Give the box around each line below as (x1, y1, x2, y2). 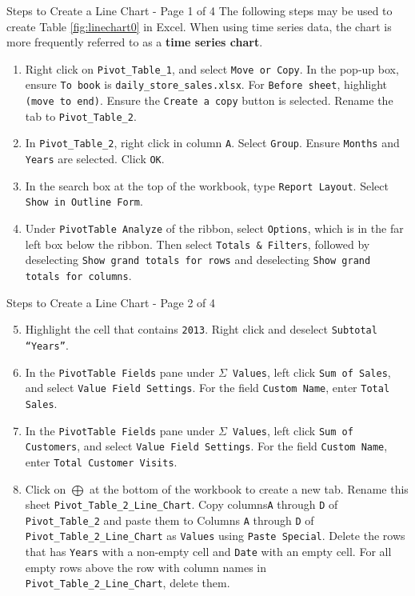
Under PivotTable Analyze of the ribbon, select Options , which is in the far (25, 220, 404, 237)
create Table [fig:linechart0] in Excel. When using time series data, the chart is (6, 18, 392, 34)
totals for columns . (25, 267, 132, 283)
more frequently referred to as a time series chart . (6, 34, 263, 50)
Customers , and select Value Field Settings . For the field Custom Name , (25, 438, 388, 454)
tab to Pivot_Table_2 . (25, 107, 137, 124)
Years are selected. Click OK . (25, 150, 165, 167)
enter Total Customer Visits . (25, 453, 178, 470)
